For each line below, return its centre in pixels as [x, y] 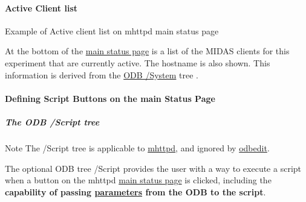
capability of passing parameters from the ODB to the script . [135, 191]
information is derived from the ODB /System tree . [102, 74]
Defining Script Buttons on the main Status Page [110, 98]
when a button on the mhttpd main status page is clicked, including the [138, 180]
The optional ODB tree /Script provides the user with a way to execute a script [153, 168]
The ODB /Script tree [52, 122]
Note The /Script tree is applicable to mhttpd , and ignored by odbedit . [137, 147]
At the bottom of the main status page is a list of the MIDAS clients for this [147, 51]
